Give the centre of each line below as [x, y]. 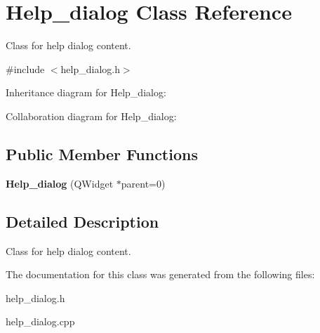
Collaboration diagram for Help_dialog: [91, 116]
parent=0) [143, 183]
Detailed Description [82, 221]
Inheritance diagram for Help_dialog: [86, 92]
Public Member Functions [102, 154]
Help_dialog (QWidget [60, 183]
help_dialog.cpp [40, 321]
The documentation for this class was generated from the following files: [160, 274]
